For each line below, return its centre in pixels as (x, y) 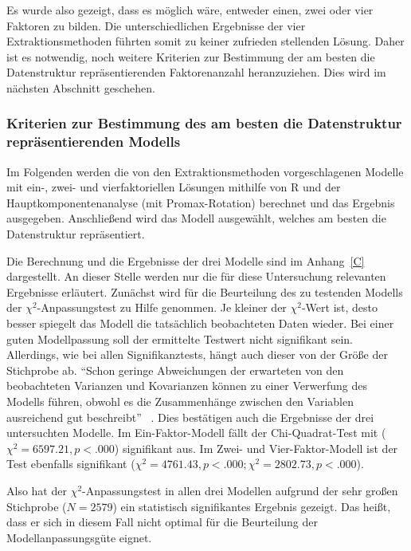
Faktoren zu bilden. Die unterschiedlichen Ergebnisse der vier (156, 25)
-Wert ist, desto (340, 307)
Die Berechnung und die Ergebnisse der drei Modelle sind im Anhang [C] (186, 260)
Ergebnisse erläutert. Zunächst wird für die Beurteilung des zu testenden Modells (205, 291)
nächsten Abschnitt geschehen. (81, 87)
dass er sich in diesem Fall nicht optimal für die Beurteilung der (162, 522)
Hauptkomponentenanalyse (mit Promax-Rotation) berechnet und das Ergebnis (201, 202)
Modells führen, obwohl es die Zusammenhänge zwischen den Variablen (180, 401)
